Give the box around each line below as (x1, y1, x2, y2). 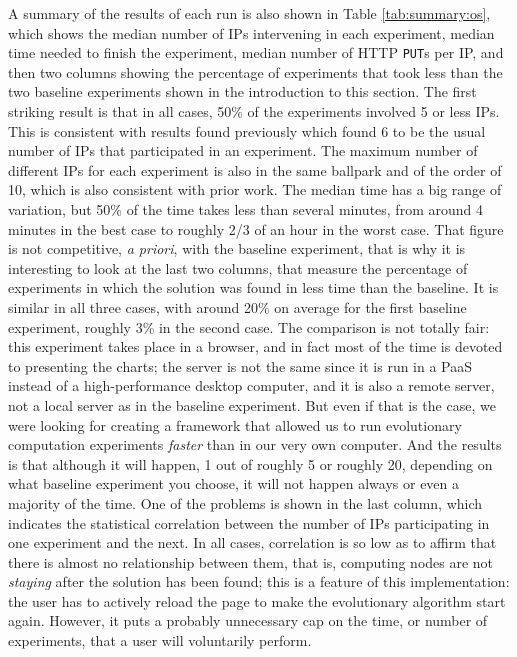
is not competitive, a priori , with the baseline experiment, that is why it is (8, 238, 466, 259)
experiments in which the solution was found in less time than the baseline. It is (8, 277, 499, 298)
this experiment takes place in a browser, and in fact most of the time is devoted (8, 336, 503, 357)
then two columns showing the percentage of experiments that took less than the (8, 61, 503, 82)
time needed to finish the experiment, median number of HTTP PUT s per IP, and (8, 42, 504, 63)
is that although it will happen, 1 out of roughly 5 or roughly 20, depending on (8, 453, 493, 474)
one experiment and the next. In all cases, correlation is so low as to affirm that (8, 532, 497, 553)
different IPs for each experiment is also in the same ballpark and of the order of (8, 159, 502, 180)
